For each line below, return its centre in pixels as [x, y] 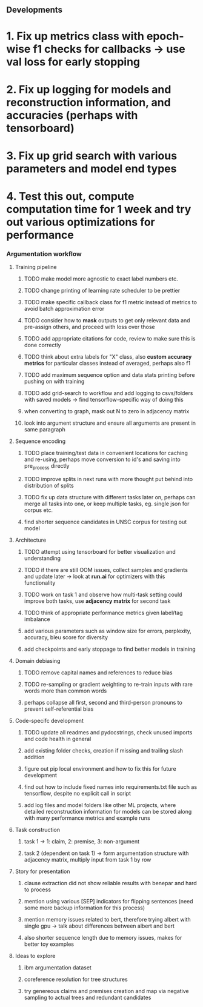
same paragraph [45, 430]
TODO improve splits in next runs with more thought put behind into [108, 479]
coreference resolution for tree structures [76, 979]
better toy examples [49, 944]
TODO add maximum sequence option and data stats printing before [109, 375]
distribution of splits [49, 486]
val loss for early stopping [73, 61]
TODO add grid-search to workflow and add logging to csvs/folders [108, 393]
